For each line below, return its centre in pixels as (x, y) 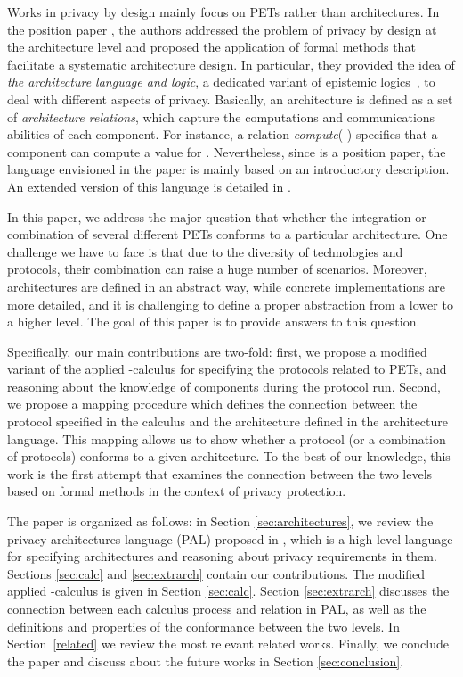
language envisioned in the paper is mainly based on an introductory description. (228, 169)
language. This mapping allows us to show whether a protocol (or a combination (227, 438)
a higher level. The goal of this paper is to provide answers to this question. (214, 322)
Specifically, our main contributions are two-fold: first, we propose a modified (217, 351)
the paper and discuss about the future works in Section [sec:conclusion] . (206, 660)
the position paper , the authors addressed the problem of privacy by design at (222, 29)
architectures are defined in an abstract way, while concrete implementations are (226, 286)
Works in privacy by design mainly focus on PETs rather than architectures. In (223, 12)
